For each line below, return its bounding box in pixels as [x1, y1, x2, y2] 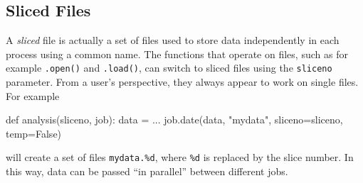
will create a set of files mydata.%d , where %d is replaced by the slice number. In [6, 150, 354, 165]
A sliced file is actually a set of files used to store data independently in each [6, 33, 340, 48]
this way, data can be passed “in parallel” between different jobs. [6, 164, 288, 179]
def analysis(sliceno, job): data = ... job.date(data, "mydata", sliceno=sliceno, [6, 112, 343, 127]
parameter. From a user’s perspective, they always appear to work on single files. [6, 74, 359, 89]
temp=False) [6, 126, 62, 140]
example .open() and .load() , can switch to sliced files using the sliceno [6, 60, 332, 75]
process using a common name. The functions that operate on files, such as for [6, 46, 348, 61]
